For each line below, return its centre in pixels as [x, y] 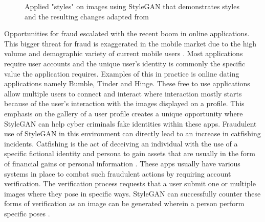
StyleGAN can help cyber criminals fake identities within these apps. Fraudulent [130, 123]
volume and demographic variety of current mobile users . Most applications [124, 53]
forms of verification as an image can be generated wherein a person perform [124, 203]
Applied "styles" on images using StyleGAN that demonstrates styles [132, 6]
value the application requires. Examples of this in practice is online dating [122, 73]
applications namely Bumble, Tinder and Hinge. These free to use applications [127, 83]
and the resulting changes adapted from [87, 16]
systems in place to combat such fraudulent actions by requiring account [118, 173]
